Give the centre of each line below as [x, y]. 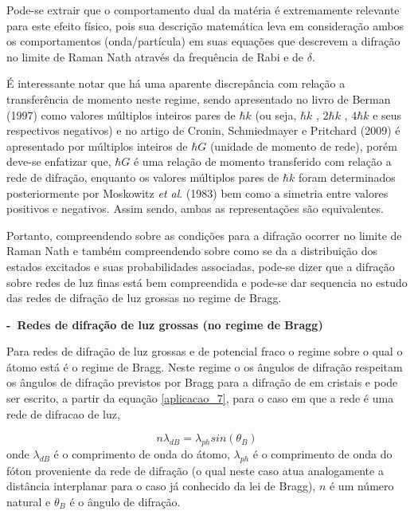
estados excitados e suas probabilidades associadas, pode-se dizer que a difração [201, 266]
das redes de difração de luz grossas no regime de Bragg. [144, 298]
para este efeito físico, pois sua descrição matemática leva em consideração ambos [205, 25]
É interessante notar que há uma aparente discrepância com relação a [176, 83]
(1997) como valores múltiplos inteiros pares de [121, 114]
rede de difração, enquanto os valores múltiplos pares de [143, 177]
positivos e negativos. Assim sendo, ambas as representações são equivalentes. [195, 208]
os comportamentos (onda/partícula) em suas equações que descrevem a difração [203, 41]
